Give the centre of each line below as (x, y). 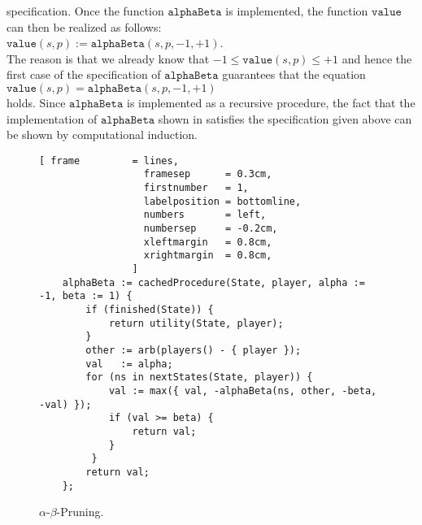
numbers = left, (205, 215)
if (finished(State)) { (150, 309)
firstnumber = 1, (196, 188)
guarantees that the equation (294, 74)
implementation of (52, 118)
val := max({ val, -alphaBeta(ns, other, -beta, (243, 390)
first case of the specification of (84, 74)
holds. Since (36, 102)
